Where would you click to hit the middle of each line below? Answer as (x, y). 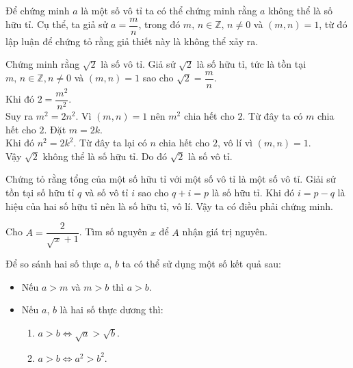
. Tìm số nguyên (113, 232)
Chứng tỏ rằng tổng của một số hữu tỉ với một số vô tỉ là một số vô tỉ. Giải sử (171, 179)
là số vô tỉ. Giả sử (138, 64)
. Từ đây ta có (273, 116)
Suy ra (19, 116)
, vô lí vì (235, 143)
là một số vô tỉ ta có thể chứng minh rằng (169, 10)
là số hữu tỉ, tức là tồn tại (251, 64)
